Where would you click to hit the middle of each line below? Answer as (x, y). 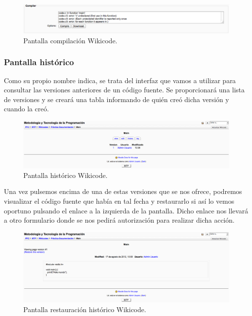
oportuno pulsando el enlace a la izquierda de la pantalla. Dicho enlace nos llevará (126, 210)
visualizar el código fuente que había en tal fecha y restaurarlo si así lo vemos (119, 201)
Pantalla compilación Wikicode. (70, 40)
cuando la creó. (26, 109)
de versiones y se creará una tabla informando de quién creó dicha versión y (117, 99)
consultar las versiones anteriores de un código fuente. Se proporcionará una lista (124, 90)
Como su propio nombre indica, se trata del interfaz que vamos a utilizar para (120, 80)
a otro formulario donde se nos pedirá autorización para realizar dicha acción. (119, 220)
